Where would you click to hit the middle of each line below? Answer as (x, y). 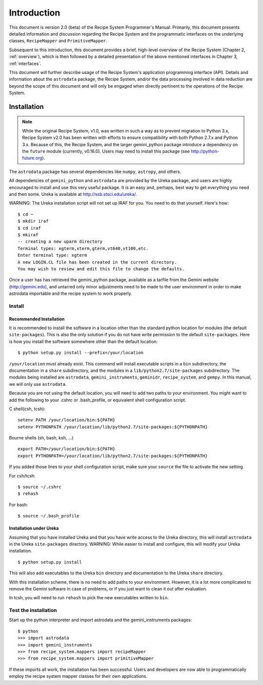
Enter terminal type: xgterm (52, 255)
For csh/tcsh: (22, 476)
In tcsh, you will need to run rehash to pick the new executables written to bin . (89, 598)
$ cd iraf (29, 228)
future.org (32, 158)
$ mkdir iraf (33, 221)
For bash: (19, 505)
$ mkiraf (28, 235)
